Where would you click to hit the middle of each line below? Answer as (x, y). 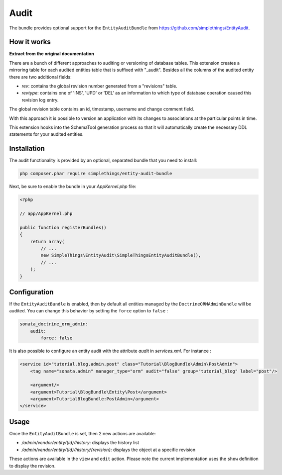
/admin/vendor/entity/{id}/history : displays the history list (80, 443)
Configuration (31, 292)
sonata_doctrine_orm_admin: (54, 324)
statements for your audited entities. (46, 134)
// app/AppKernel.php (46, 214)
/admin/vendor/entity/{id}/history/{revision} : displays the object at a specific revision (109, 450)
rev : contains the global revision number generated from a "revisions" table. (100, 86)
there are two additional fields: (40, 77)
